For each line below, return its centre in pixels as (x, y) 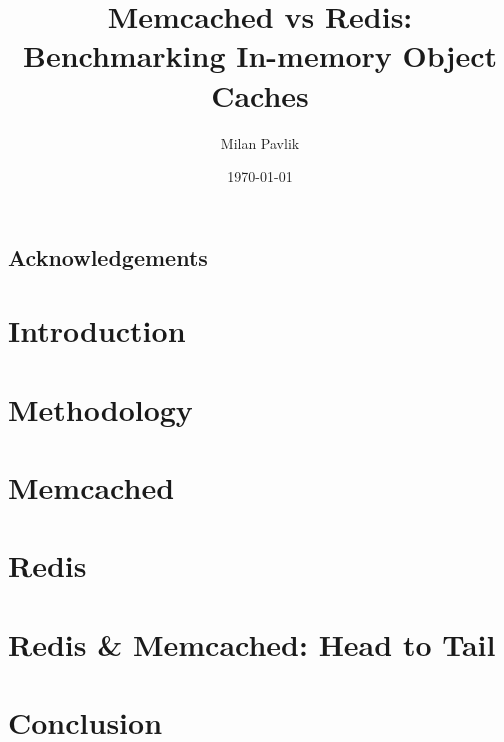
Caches (260, 94)
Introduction (97, 330)
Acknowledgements (108, 256)
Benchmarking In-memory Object (260, 55)
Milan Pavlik (260, 142)
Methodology (100, 408)
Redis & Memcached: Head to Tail (252, 643)
